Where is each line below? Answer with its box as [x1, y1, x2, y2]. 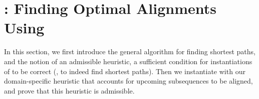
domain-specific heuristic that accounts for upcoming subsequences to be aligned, [4, 76, 253, 86]
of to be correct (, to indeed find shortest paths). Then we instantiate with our [4, 66, 245, 76]
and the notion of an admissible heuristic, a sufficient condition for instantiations [4, 56, 252, 66]
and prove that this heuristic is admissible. [4, 85, 135, 96]
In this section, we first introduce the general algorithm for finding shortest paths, [4, 46, 255, 57]
